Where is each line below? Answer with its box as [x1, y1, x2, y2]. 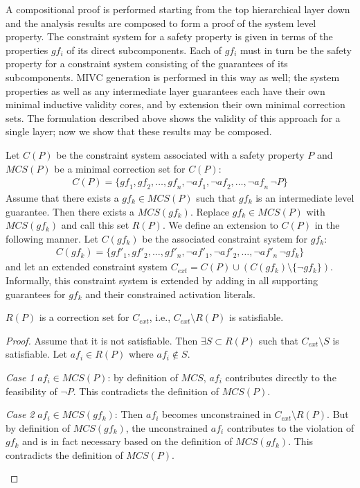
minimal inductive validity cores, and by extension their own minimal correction [6, 97, 345, 112]
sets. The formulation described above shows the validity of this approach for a [6, 110, 341, 125]
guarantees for [6, 286, 66, 301]
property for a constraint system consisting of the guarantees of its [6, 56, 288, 71]
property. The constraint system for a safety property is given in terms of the [6, 29, 333, 44]
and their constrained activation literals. [85, 286, 255, 301]
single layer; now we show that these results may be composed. [6, 124, 272, 139]
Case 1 [6, 369, 35, 384]
